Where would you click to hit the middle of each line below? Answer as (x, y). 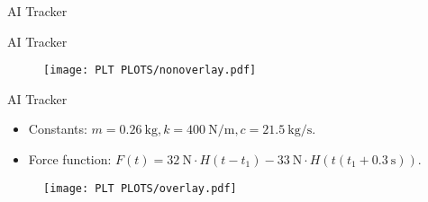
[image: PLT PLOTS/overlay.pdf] (140, 188)
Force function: (70, 159)
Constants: (58, 129)
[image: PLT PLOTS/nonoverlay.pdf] (150, 70)
